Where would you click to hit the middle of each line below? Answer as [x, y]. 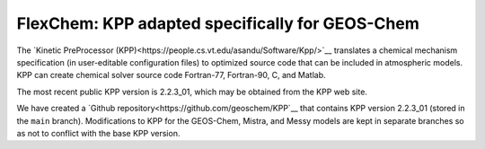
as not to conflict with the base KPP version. [98, 133]
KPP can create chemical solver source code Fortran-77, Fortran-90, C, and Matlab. [172, 75]
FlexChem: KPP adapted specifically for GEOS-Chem [218, 23]
